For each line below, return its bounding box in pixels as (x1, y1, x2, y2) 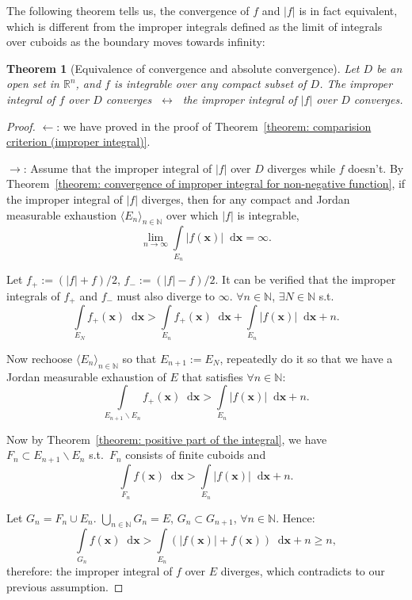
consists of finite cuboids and (125, 446, 266, 463)
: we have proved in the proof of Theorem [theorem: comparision (56, 117, 372, 134)
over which (166, 206, 219, 223)
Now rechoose (6, 350, 73, 366)
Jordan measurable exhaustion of (6, 368, 166, 384)
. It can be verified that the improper (215, 271, 396, 288)
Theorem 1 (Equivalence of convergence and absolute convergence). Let (6, 59, 360, 76)
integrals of (6, 287, 60, 304)
